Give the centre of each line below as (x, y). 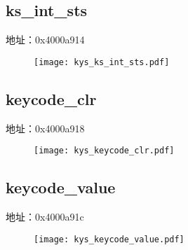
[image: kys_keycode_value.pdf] (109, 239)
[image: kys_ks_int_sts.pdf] (102, 62)
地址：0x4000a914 (45, 40)
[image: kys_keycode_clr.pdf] (104, 151)
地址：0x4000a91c (45, 217)
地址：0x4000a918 (45, 128)
